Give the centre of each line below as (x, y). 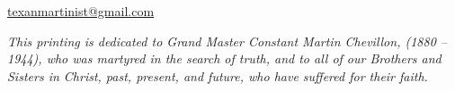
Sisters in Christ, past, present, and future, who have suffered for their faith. (218, 75)
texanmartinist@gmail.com (81, 11)
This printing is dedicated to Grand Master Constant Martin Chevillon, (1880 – (227, 41)
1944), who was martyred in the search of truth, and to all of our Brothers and (224, 58)
